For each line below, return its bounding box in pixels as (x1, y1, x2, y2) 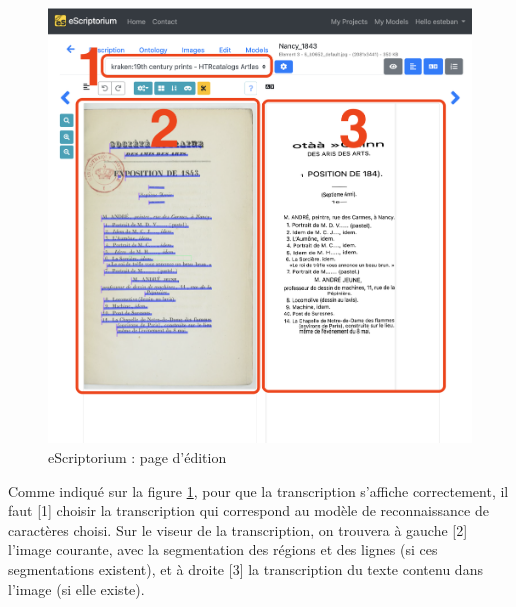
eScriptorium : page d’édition (48, 447, 227, 468)
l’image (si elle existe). (8, 578, 145, 599)
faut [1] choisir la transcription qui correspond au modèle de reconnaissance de (8, 500, 489, 521)
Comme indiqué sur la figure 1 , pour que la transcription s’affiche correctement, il (8, 480, 509, 501)
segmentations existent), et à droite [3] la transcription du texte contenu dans (8, 559, 483, 580)
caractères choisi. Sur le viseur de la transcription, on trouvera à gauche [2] (8, 519, 468, 540)
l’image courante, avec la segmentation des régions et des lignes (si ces (8, 539, 438, 560)
